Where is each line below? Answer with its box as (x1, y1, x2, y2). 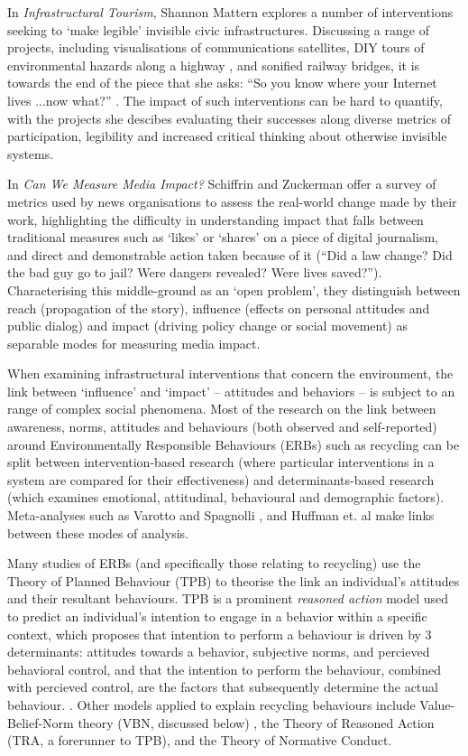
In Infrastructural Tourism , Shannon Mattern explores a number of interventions (7, 3, 454, 21)
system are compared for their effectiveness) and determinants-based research (7, 470, 435, 489)
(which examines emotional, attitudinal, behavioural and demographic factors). (7, 488, 445, 507)
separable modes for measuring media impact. (7, 333, 261, 352)
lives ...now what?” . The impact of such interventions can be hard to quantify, (7, 90, 443, 109)
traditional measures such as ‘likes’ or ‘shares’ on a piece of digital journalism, (7, 228, 438, 247)
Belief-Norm (7, 713, 74, 732)
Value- (419, 695, 455, 714)
